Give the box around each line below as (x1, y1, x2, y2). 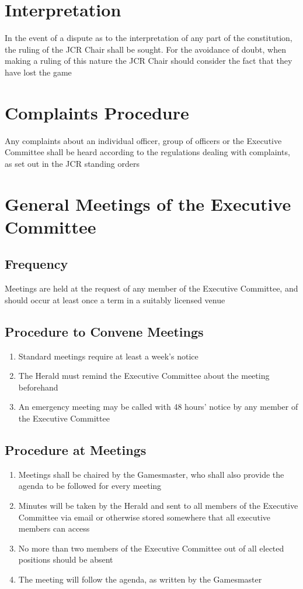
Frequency (5, 255, 68, 273)
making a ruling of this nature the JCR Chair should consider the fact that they (5, 54, 292, 67)
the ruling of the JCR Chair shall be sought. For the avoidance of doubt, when (5, 43, 286, 55)
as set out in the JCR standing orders (5, 157, 140, 169)
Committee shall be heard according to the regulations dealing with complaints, (5, 146, 290, 158)
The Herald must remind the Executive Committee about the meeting (18, 369, 270, 382)
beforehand (18, 381, 58, 393)
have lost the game (5, 66, 72, 78)
